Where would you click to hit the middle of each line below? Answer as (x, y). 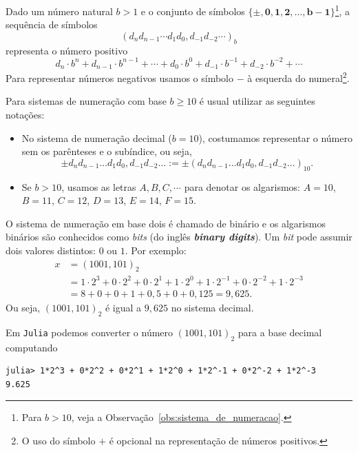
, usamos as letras (99, 186)
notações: (25, 115)
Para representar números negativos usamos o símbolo (119, 78)
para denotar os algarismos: (242, 186)
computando (32, 347)
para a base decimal (280, 332)
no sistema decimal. (212, 307)
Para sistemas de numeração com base (86, 101)
